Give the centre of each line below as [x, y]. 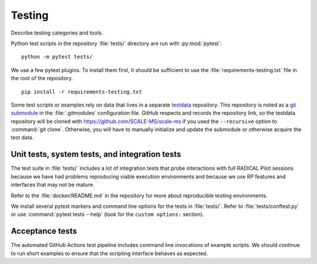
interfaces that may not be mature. [53, 185]
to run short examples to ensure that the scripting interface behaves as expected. [109, 253]
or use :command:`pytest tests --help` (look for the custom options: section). [107, 214]
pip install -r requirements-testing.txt [82, 92]
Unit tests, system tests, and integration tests [96, 154]
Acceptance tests [44, 231]
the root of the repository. [42, 78]
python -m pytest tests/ [57, 57]
